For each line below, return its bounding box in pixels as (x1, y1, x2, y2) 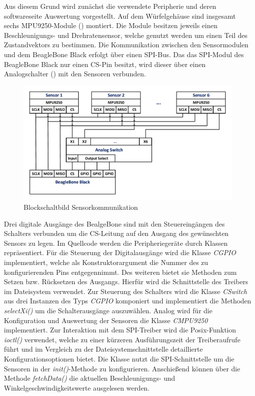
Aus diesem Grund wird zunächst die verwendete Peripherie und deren (4, 1, 217, 11)
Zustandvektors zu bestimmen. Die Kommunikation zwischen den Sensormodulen (4, 39, 249, 50)
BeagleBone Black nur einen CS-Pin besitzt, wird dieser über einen (4, 59, 206, 69)
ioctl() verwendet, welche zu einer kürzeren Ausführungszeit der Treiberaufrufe (4, 334, 241, 344)
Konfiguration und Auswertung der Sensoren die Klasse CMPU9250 (4, 315, 208, 325)
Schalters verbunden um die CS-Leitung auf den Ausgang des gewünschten (4, 228, 229, 238)
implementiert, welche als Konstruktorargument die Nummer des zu (4, 257, 208, 267)
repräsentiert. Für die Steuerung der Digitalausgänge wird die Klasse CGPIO (4, 247, 236, 258)
